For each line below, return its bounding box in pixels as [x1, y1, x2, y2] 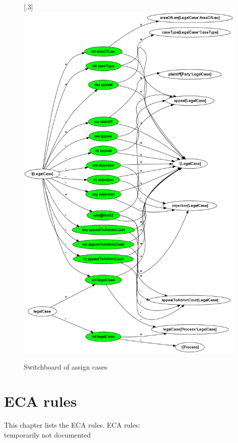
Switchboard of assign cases [24, 362, 108, 372]
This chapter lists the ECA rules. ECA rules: [4, 419, 141, 430]
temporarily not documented [4, 429, 91, 440]
